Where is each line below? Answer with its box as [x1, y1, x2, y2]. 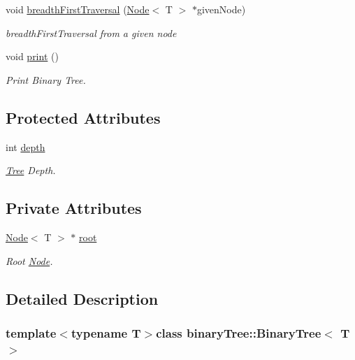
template [6, 324, 57, 341]
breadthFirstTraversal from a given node [6, 25, 177, 40]
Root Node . [6, 253, 53, 268]
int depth [6, 139, 45, 154]
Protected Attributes [6, 106, 161, 128]
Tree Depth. [6, 163, 56, 178]
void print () [6, 49, 59, 64]
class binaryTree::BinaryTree [156, 324, 321, 341]
